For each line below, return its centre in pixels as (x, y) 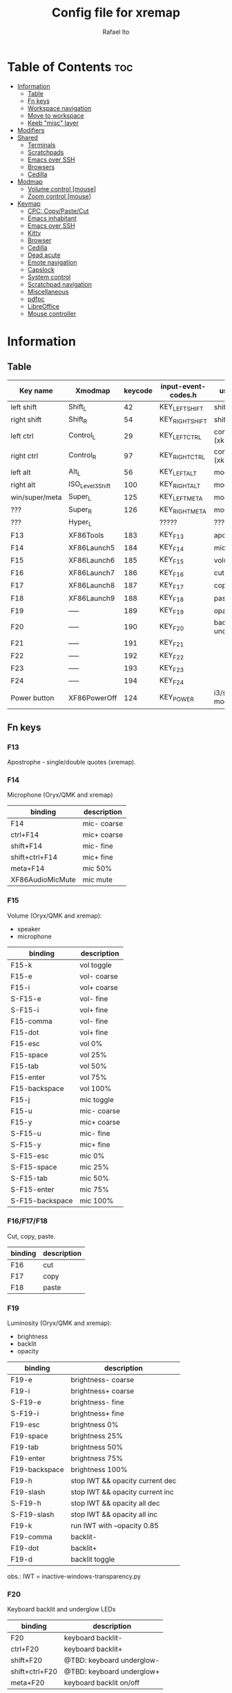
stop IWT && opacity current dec (124, 1481)
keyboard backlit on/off (102, 1683)
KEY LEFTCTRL (180, 436)
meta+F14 (28, 869)
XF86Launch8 (92, 586)
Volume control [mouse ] (62, 188)
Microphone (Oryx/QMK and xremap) (60, 795)
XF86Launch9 (92, 598)
